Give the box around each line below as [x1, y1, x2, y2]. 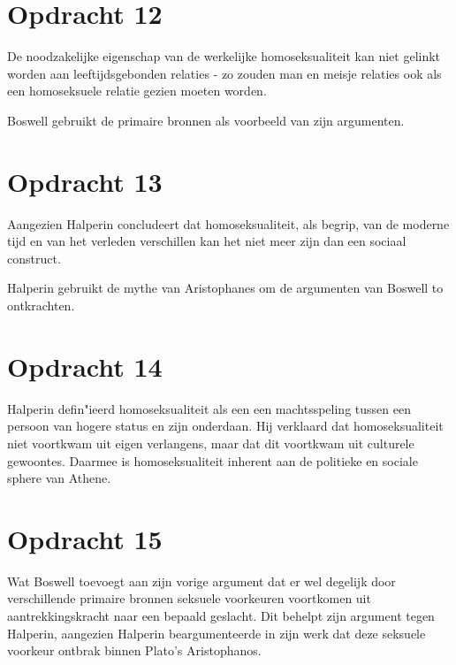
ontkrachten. [7, 296, 75, 314]
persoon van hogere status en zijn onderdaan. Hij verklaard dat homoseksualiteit [7, 417, 444, 435]
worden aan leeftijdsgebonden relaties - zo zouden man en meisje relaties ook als [7, 64, 442, 82]
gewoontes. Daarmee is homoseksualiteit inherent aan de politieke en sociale [7, 451, 418, 470]
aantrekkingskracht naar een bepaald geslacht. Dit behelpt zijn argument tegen [7, 607, 435, 624]
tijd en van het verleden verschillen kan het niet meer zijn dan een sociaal [7, 232, 407, 250]
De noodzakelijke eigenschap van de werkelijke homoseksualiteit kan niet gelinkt [7, 47, 441, 65]
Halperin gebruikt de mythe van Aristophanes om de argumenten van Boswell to [7, 279, 444, 297]
